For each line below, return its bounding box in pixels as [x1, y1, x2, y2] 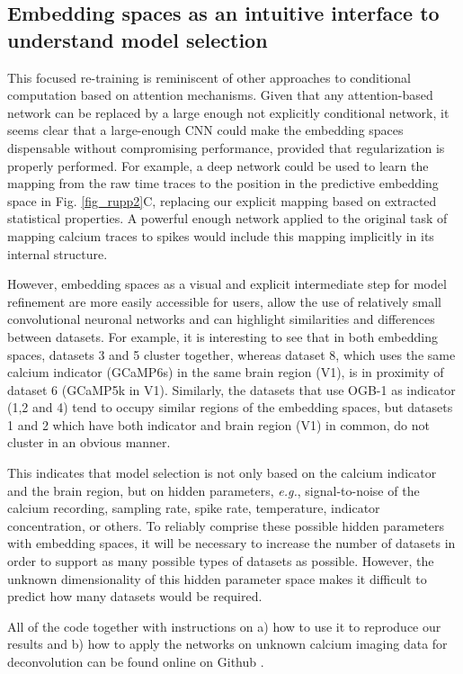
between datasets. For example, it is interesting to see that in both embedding [7, 327, 438, 346]
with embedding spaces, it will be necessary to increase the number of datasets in [7, 534, 456, 553]
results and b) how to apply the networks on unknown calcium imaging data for [7, 634, 448, 653]
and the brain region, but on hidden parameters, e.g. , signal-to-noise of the [7, 481, 420, 499]
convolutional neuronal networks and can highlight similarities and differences [7, 310, 435, 328]
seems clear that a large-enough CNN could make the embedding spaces [7, 121, 404, 139]
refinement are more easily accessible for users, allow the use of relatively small [7, 292, 441, 310]
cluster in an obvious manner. [7, 433, 171, 452]
